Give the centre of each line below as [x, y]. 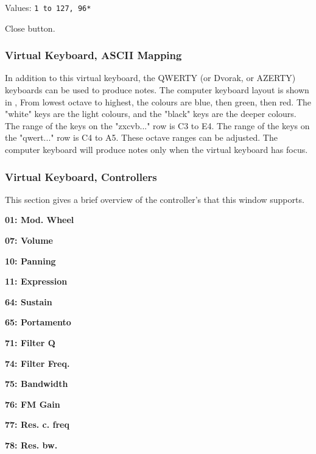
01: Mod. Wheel [40, 220]
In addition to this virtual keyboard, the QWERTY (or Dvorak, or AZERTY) [150, 78]
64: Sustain [29, 301]
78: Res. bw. [31, 445]
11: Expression [36, 281]
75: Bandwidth [37, 384]
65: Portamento [38, 322]
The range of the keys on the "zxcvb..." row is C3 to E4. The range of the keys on [157, 125]
